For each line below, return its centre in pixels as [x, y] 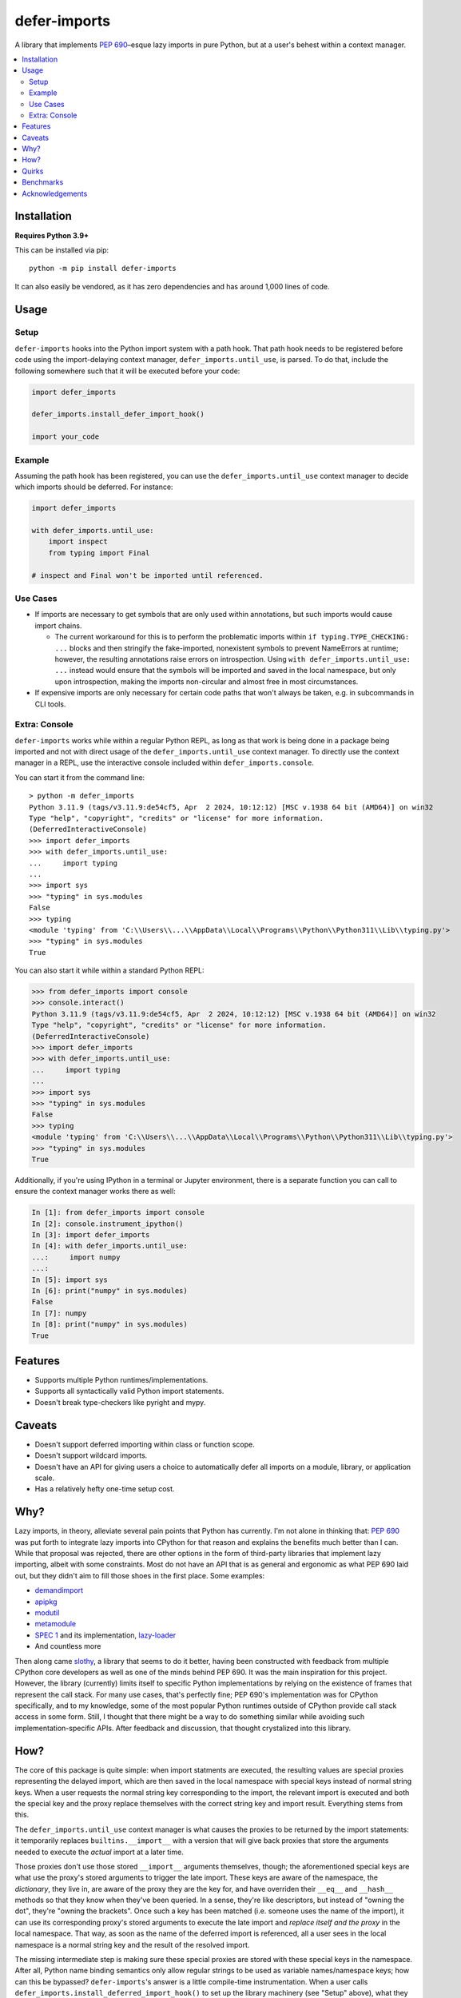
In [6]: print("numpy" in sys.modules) [109, 1291]
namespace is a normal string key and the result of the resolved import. [132, 1944]
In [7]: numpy [59, 1313]
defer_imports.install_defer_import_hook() [118, 414]
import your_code [66, 437]
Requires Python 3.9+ [52, 235]
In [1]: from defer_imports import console [118, 1212]
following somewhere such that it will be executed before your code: [127, 371]
